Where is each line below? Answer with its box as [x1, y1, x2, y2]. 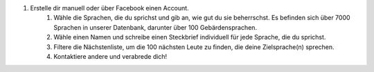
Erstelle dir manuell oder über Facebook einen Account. [30, 4, 190, 12]
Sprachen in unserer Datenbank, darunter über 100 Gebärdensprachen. [53, 23, 258, 31]
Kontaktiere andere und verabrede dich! [53, 52, 168, 60]
